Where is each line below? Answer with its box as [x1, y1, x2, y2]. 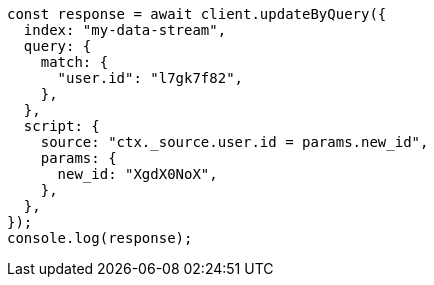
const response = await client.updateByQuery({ [7, 6, 387, 22]
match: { [40, 54, 109, 70]
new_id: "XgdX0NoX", [57, 166, 218, 182]
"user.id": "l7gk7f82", [57, 70, 244, 86]
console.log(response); [7, 230, 193, 246]
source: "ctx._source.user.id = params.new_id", [40, 134, 429, 150]
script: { [23, 118, 100, 134]
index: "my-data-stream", [23, 22, 227, 38]
